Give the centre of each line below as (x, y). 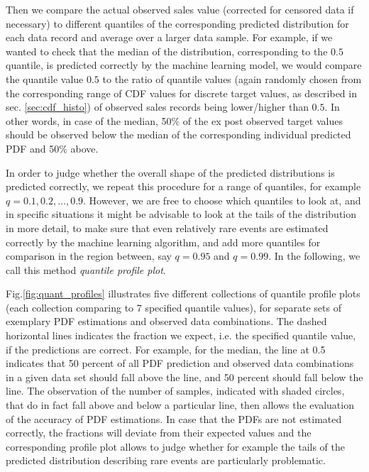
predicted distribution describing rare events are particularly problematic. (166, 460)
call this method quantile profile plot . (86, 269)
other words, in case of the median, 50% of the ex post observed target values (174, 120)
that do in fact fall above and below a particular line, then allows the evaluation (180, 405)
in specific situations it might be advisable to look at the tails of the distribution (181, 214)
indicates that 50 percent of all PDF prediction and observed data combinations (180, 363)
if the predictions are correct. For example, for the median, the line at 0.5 (166, 349)
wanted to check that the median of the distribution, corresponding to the (167, 51)
